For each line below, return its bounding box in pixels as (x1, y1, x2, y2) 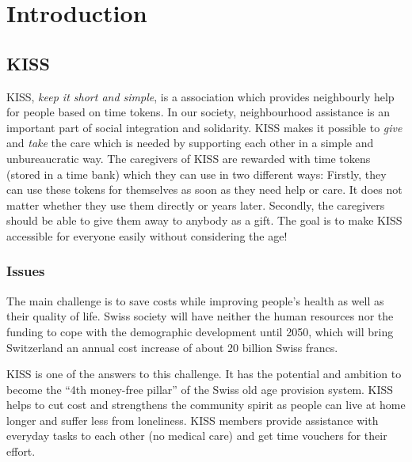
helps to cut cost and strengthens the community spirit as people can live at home (6, 396, 406, 413)
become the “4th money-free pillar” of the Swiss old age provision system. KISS (6, 381, 394, 397)
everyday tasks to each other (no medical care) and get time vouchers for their (6, 427, 387, 444)
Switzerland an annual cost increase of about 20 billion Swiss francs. (6, 339, 338, 355)
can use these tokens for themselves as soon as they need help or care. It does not (6, 181, 402, 198)
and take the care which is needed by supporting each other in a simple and (6, 134, 374, 151)
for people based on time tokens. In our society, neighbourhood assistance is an (6, 104, 391, 120)
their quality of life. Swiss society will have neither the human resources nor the (6, 308, 394, 324)
